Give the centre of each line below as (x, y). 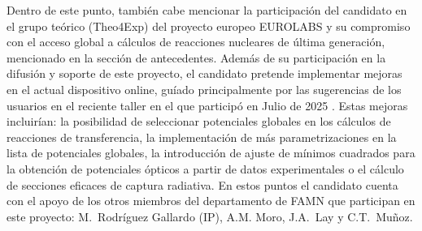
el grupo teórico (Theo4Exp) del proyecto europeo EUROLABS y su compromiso (209, 26)
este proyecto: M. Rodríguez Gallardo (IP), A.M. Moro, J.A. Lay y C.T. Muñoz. (210, 216)
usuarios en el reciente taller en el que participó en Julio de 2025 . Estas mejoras (207, 105)
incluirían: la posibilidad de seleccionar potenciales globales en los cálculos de (199, 121)
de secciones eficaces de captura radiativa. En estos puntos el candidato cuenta (202, 184)
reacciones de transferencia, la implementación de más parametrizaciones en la (202, 137)
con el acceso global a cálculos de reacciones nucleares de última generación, (196, 42)
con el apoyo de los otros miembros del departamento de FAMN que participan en (211, 201)
